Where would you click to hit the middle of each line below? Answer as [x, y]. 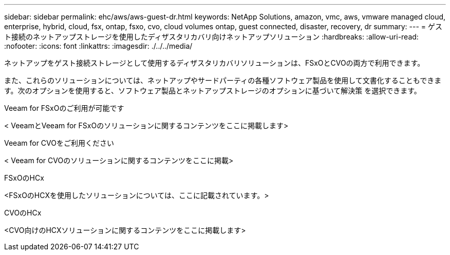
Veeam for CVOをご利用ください [59, 143]
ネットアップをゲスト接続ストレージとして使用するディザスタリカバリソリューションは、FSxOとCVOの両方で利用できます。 [214, 63]
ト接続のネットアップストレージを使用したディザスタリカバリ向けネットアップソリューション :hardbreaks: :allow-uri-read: [211, 37]
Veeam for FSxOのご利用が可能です [64, 108]
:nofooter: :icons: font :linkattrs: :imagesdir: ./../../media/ [98, 46]
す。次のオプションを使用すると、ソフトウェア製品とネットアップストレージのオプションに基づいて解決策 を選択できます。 [213, 91]
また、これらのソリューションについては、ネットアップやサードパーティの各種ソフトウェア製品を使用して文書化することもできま [223, 80]
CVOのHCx [23, 213]
